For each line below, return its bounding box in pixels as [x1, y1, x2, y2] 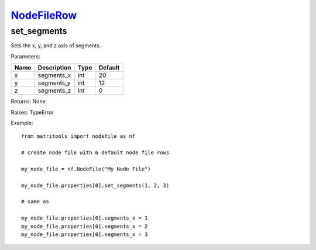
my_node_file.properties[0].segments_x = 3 [21, 231, 148, 238]
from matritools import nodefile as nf [21, 133, 136, 140]
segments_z [37, 86, 71, 95]
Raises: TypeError [11, 109, 54, 116]
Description [37, 64, 71, 72]
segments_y [37, 79, 71, 87]
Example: [11, 119, 33, 126]
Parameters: [11, 53, 40, 60]
